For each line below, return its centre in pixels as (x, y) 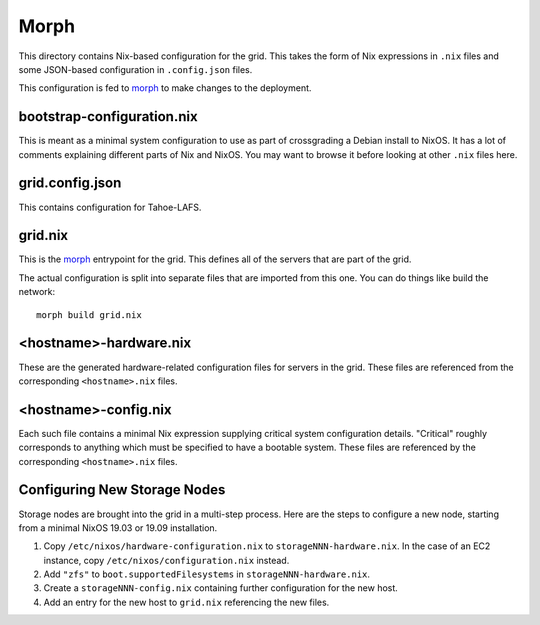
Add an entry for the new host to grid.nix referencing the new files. (186, 602)
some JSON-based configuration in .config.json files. (135, 69)
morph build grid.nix (89, 314)
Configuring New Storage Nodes (122, 490)
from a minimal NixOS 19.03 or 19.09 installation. (118, 527)
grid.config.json (70, 183)
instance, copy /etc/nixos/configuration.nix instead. (166, 560)
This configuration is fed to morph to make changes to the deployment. (165, 88)
